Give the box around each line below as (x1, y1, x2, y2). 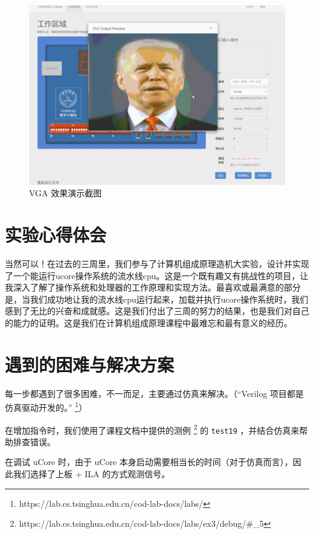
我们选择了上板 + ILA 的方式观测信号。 (13, 468, 170, 480)
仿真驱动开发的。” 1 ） (5, 399, 88, 413)
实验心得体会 (5, 222, 107, 247)
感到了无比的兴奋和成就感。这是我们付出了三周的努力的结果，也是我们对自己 (5, 304, 309, 317)
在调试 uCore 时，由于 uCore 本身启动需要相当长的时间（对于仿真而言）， (5, 455, 293, 468)
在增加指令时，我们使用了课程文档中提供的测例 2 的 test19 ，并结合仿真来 (5, 422, 300, 436)
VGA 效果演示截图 (29, 187, 102, 199)
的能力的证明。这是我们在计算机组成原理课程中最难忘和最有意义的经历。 (5, 316, 292, 329)
